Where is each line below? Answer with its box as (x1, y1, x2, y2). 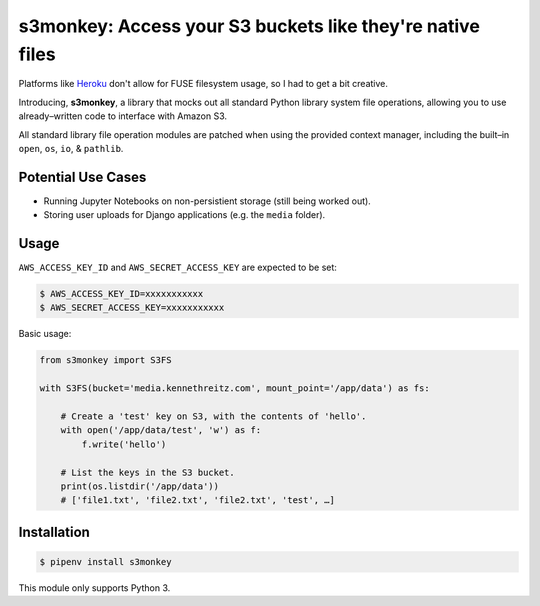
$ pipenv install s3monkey (39, 556, 172, 567)
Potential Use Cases (18, 168, 147, 185)
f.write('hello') (81, 438, 167, 450)
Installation (18, 523, 90, 540)
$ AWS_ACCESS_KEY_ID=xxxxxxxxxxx (39, 288, 204, 300)
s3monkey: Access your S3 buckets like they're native (18, 15, 480, 37)
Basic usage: (18, 328, 72, 340)
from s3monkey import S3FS (39, 355, 172, 366)
